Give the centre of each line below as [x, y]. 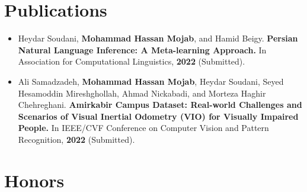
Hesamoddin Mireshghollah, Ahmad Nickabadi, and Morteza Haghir [142, 93]
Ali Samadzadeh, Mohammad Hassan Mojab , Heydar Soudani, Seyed [151, 81]
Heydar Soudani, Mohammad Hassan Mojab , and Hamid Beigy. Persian [158, 38]
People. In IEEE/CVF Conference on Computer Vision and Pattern [143, 128]
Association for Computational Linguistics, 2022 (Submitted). [132, 61]
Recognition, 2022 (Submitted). [76, 139]
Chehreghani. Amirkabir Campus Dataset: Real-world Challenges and [160, 105]
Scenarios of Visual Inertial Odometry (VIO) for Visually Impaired [158, 116]
